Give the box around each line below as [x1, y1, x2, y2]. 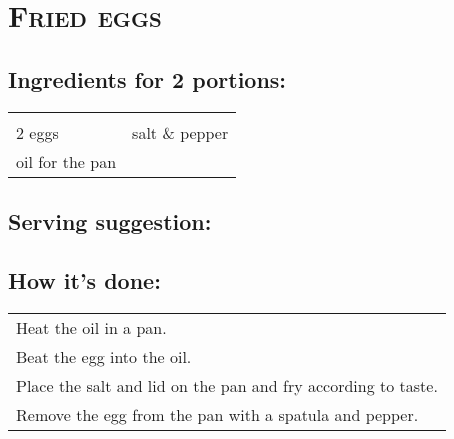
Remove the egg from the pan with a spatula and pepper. [16, 402, 419, 426]
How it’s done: [8, 264, 161, 295]
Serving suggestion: [8, 205, 212, 236]
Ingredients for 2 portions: [8, 63, 287, 94]
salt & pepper [132, 120, 229, 144]
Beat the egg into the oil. [16, 344, 192, 368]
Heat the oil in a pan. [16, 315, 167, 339]
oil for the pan [16, 149, 117, 173]
